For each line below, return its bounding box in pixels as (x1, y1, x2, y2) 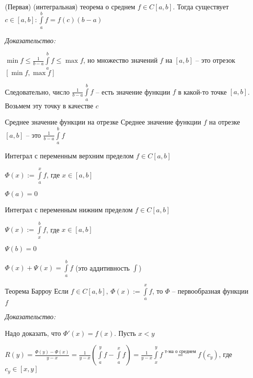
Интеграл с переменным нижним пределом (5, 204, 133, 214)
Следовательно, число (5, 86, 70, 97)
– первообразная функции (172, 285, 249, 296)
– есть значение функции (95, 86, 170, 97)
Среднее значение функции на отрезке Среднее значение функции (5, 117, 202, 127)
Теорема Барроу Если (5, 285, 69, 296)
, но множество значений (83, 55, 158, 65)
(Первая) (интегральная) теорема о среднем (5, 1, 136, 11)
